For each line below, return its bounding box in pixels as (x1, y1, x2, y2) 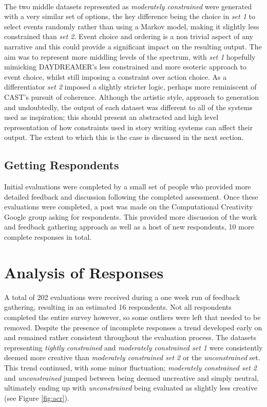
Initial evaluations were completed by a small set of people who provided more (4, 181, 251, 192)
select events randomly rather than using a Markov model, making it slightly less (4, 21, 259, 31)
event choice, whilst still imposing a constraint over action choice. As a (4, 71, 227, 82)
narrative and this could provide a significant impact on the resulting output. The (4, 41, 262, 51)
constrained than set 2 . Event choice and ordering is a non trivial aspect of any (4, 31, 253, 42)
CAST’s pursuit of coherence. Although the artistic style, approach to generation (4, 91, 259, 102)
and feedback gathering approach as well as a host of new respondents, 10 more (4, 221, 254, 232)
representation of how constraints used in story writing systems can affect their (4, 121, 253, 132)
